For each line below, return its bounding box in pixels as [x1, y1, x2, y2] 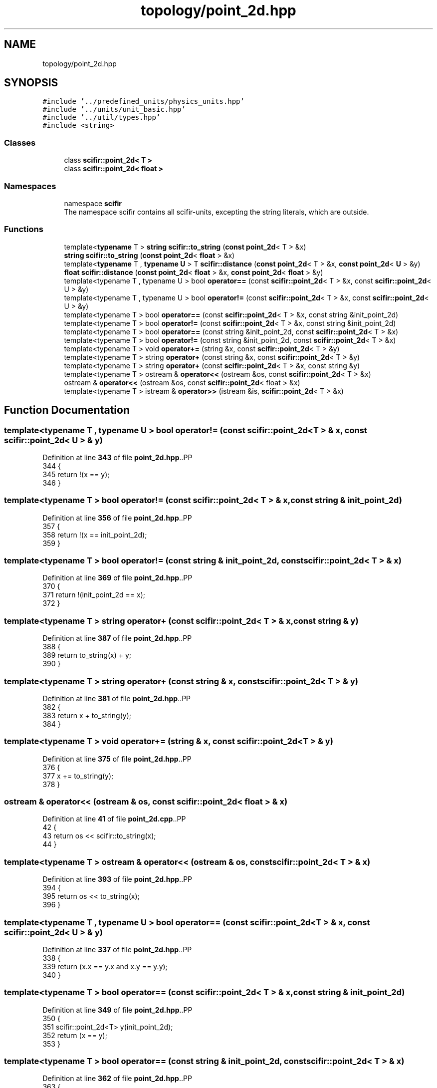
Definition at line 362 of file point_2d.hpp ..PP [42, 1074, 192, 1083]
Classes [4, 137, 36, 148]
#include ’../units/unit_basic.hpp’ [42, 105, 186, 114]
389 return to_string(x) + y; [42, 651, 132, 660]
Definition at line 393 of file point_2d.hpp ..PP [42, 875, 193, 884]
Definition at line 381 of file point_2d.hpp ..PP [42, 694, 191, 703]
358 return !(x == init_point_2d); [42, 530, 147, 539]
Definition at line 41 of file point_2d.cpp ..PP [42, 815, 186, 823]
